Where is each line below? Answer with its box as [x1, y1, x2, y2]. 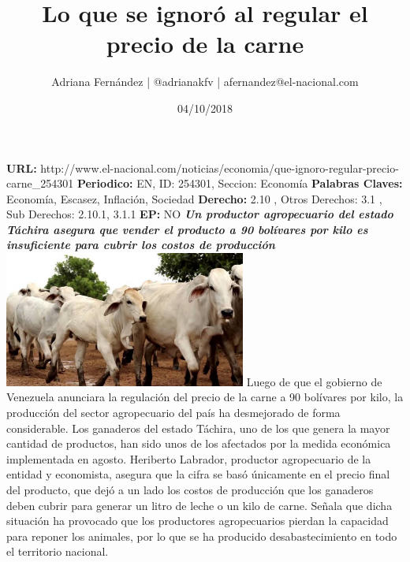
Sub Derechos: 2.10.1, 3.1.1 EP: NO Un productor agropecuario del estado [6, 206, 393, 222]
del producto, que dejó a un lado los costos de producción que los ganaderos [6, 481, 374, 497]
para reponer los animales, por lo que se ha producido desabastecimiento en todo [6, 527, 397, 544]
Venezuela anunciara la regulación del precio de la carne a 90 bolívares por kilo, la [6, 389, 404, 405]
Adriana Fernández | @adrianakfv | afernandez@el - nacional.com [51, 73, 359, 90]
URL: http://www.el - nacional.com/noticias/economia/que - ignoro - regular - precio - [6, 159, 399, 176]
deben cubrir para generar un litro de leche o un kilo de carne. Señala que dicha [6, 497, 393, 513]
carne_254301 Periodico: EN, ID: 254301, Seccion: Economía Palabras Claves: [6, 175, 403, 192]
